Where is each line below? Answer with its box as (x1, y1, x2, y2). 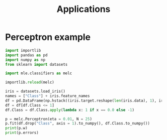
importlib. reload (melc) (5, 80, 55, 85)
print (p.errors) (5, 131, 39, 136)
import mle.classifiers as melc (5, 71, 72, 76)
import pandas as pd (5, 52, 48, 58)
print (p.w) (5, 126, 28, 131)
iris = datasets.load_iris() (5, 89, 66, 94)
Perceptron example (5, 31, 91, 43)
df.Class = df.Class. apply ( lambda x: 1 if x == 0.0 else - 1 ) (5, 107, 135, 113)
